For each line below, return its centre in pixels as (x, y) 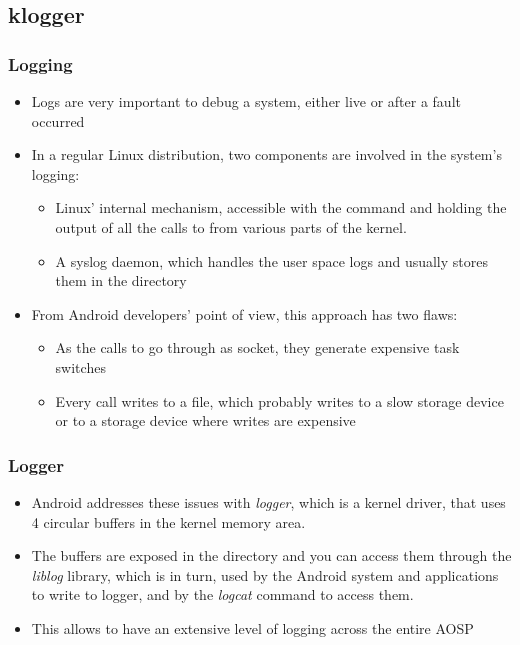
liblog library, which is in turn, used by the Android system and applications (265, 574)
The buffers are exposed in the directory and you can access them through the (271, 555)
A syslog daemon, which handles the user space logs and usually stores (271, 260)
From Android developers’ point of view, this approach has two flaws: (244, 313)
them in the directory (121, 280)
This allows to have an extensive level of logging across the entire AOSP (252, 627)
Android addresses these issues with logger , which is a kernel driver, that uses (268, 501)
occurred (58, 120)
